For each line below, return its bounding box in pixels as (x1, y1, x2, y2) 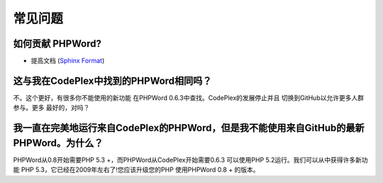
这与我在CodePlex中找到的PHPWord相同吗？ (13, 74, 212, 87)
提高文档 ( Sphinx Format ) (30, 57, 105, 65)
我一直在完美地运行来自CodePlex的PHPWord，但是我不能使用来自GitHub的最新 (13, 122, 365, 134)
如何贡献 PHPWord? (13, 38, 102, 50)
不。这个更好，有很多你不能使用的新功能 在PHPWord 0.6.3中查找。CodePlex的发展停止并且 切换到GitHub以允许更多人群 (13, 93, 365, 102)
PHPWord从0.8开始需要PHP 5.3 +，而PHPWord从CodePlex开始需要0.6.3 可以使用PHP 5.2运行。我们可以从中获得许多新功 (13, 155, 368, 164)
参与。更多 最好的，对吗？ (13, 104, 90, 112)
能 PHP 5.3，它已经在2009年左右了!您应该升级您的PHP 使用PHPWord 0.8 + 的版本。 (13, 165, 260, 174)
